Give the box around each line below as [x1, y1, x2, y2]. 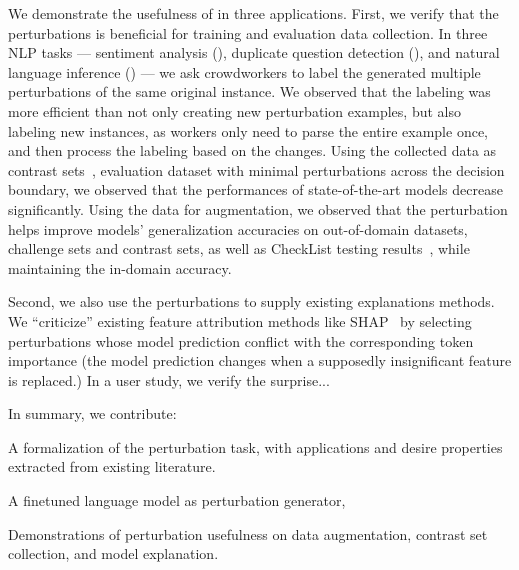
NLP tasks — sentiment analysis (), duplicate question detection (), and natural [8, 42, 500, 63]
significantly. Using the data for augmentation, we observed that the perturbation [8, 198, 508, 219]
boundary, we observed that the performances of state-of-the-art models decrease [8, 179, 503, 200]
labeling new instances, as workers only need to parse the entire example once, [8, 120, 488, 141]
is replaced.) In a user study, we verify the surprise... [8, 369, 330, 390]
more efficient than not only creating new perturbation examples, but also [8, 100, 461, 121]
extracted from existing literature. [8, 456, 216, 477]
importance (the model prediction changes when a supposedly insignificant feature [8, 350, 512, 371]
